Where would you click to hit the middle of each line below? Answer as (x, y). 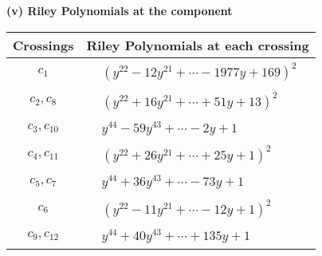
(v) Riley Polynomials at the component (120, 10)
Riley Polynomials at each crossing (198, 45)
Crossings (43, 45)
